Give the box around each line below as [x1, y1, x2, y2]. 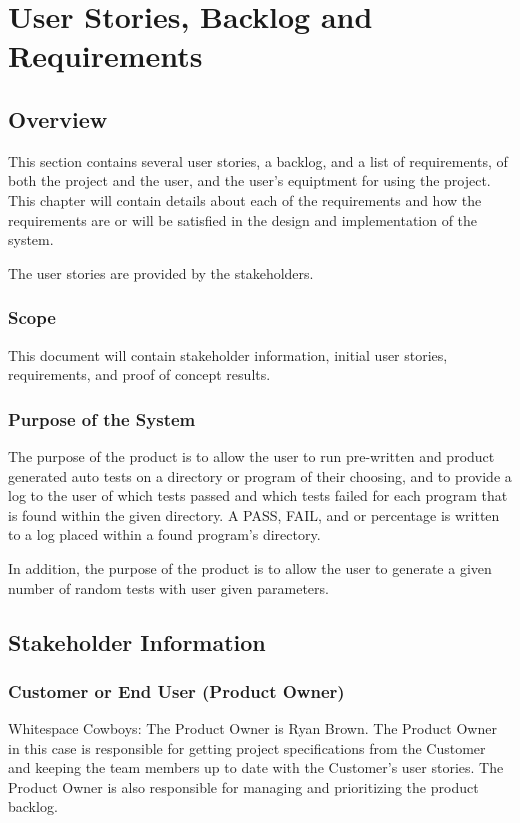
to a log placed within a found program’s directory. [8, 524, 321, 545]
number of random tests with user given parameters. [8, 577, 329, 598]
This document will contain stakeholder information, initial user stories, [8, 344, 448, 365]
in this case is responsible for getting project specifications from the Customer [8, 737, 486, 758]
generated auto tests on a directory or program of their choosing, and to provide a [8, 465, 512, 486]
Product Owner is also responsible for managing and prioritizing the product [8, 776, 479, 797]
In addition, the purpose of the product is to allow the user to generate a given [8, 557, 492, 578]
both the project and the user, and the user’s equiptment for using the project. [8, 170, 491, 191]
